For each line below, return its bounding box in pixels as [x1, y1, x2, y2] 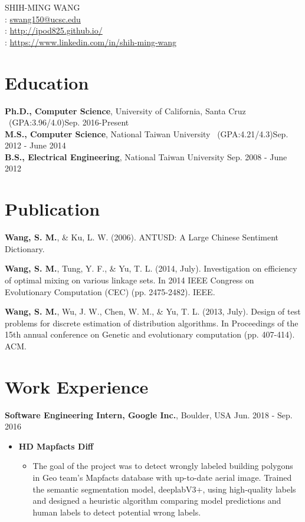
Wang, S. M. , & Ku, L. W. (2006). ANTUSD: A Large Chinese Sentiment [5, 231, 279, 243]
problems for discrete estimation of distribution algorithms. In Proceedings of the [5, 316, 299, 329]
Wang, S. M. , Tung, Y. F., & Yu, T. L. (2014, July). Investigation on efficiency [5, 262, 297, 275]
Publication [5, 197, 100, 221]
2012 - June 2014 [5, 139, 66, 151]
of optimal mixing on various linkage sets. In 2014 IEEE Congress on [5, 273, 254, 286]
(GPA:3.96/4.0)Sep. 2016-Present [8, 116, 129, 128]
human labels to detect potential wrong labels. [32, 506, 201, 518]
